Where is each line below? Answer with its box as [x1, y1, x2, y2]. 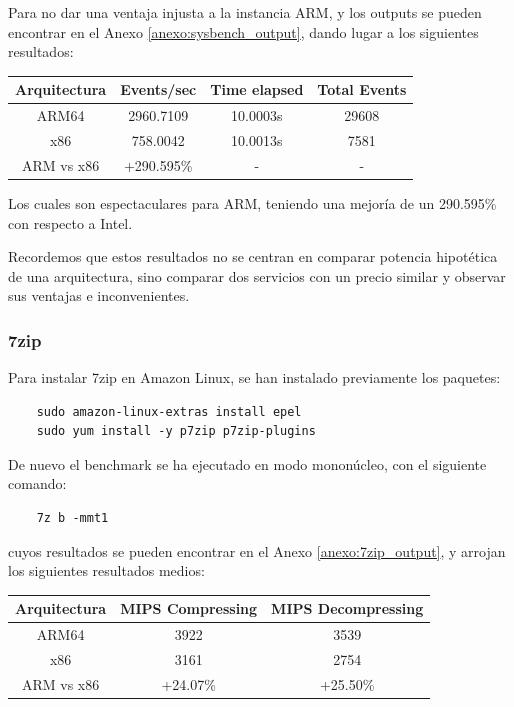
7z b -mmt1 [36, 511, 109, 526]
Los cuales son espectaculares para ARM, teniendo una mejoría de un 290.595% [8, 192, 497, 213]
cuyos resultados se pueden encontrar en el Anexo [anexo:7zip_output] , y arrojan [8, 540, 506, 561]
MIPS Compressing [120, 598, 258, 619]
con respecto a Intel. [8, 212, 133, 233]
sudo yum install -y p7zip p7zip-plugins [36, 424, 316, 439]
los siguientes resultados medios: [8, 560, 205, 581]
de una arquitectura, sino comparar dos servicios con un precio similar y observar [8, 265, 506, 286]
